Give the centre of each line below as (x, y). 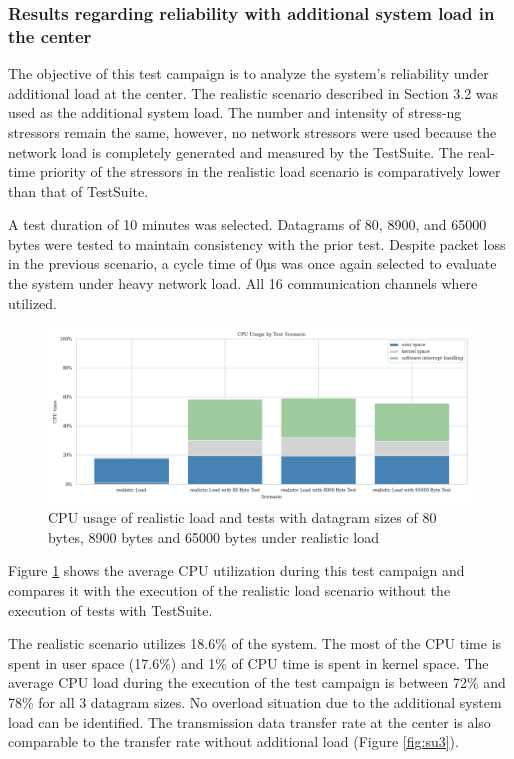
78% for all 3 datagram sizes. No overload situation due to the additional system (255, 702)
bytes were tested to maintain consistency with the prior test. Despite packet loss (257, 243)
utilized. (33, 302)
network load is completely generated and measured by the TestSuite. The (235, 151)
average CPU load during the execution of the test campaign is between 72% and (257, 682)
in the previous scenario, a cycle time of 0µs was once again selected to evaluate (252, 263)
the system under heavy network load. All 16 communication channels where (243, 283)
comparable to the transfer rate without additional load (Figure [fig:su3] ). (233, 741)
